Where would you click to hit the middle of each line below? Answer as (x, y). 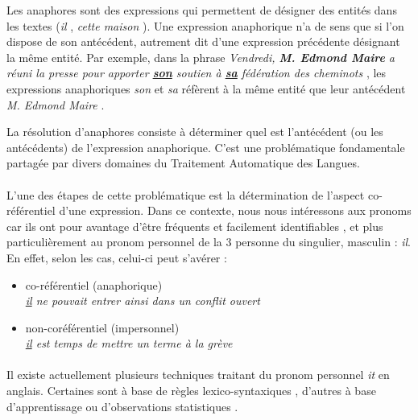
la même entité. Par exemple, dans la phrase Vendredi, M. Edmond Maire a (201, 57)
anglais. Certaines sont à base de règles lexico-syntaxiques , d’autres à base (191, 391)
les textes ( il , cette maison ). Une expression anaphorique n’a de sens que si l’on (205, 25)
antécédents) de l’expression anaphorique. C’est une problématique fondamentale (206, 147)
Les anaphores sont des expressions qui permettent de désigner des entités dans (202, 10)
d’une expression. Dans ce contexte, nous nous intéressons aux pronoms (235, 210)
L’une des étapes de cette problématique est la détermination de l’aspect (186, 194)
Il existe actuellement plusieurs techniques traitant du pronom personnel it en (198, 375)
